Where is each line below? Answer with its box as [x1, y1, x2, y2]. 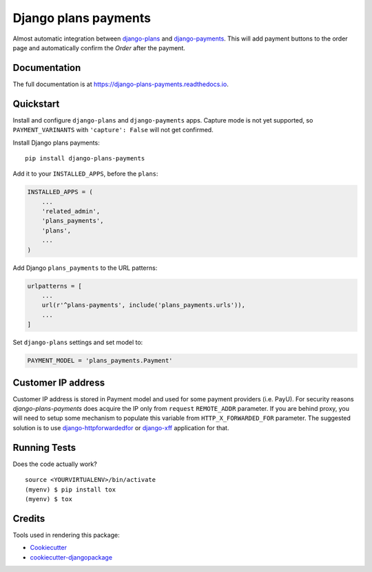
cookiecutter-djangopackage [30, 553, 113, 561]
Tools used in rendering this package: [12, 531, 120, 539]
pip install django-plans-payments [25, 154, 145, 162]
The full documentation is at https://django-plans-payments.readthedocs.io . [12, 80, 229, 88]
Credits [12, 513, 45, 525]
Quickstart [12, 98, 60, 109]
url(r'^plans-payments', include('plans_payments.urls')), [41, 301, 246, 309]
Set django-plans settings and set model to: [12, 338, 143, 347]
